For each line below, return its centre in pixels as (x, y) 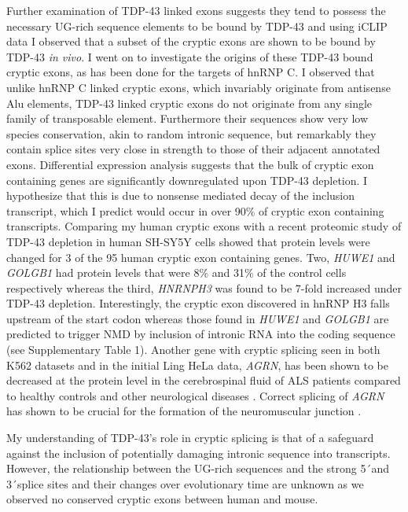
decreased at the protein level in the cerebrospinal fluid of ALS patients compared (204, 380)
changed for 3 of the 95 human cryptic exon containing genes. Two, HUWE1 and (201, 257)
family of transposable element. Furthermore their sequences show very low (187, 118)
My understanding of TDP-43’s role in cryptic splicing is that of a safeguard (190, 438)
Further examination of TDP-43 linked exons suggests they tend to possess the (196, 10)
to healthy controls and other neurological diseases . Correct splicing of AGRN (195, 395)
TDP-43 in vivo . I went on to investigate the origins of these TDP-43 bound (190, 56)
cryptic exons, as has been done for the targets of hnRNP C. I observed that (191, 72)
